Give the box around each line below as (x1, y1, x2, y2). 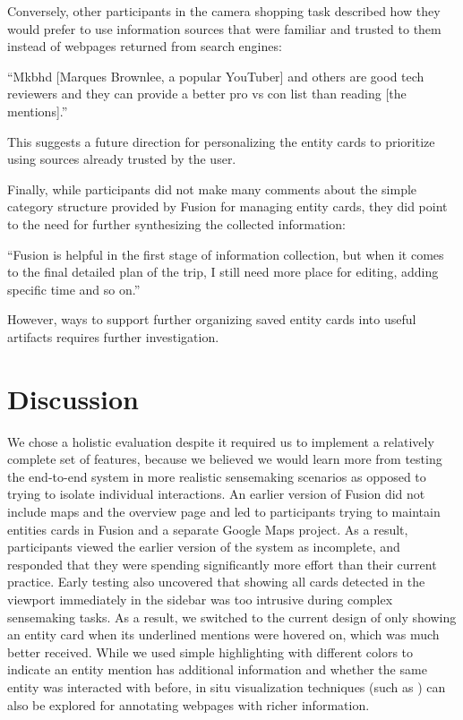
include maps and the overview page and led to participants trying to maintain (7, 502, 441, 520)
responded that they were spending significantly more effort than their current (7, 554, 437, 573)
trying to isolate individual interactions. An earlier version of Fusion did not (7, 484, 425, 503)
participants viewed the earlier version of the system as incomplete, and (7, 537, 400, 556)
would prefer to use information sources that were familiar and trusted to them (7, 19, 442, 38)
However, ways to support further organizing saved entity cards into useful (7, 310, 416, 329)
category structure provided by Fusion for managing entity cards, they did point (7, 197, 448, 216)
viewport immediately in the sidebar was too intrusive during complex (7, 589, 393, 608)
